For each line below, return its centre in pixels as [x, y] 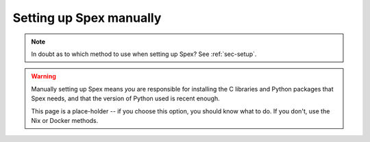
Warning [44, 76]
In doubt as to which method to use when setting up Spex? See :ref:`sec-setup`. [144, 54]
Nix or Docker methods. [65, 120]
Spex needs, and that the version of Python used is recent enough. [125, 98]
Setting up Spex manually [87, 18]
